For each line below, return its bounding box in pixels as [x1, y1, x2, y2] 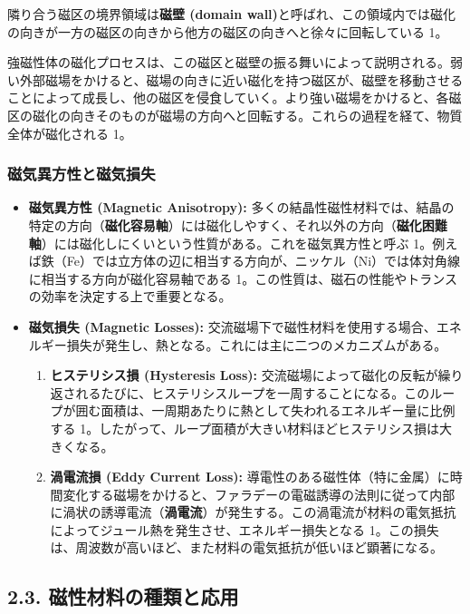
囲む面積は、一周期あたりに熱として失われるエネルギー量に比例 [75, 401, 456, 420]
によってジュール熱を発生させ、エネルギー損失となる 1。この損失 [50, 520, 439, 539]
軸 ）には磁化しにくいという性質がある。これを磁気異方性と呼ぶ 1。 [28, 233, 433, 252]
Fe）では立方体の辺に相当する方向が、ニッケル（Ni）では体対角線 [66, 251, 461, 270]
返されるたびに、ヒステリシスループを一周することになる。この [50, 383, 430, 402]
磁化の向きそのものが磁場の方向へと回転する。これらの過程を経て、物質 [32, 105, 463, 124]
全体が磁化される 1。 [7, 123, 132, 142]
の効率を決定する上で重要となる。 [28, 287, 232, 306]
